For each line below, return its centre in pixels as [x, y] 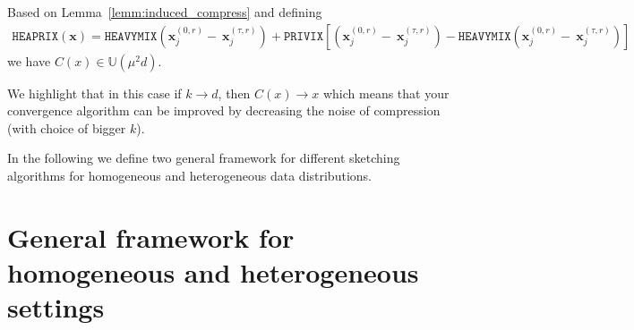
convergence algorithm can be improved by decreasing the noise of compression [224, 110]
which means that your [386, 93]
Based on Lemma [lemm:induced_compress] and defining [165, 12]
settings [56, 307]
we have [29, 60]
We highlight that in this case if [94, 93]
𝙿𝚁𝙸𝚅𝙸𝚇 [304, 36]
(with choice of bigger [67, 127]
